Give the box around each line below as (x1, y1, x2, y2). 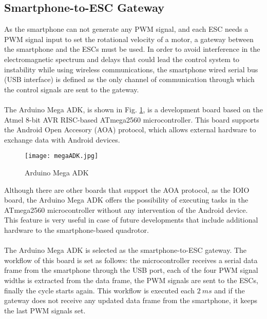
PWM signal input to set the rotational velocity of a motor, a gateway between (4, 33, 254, 44)
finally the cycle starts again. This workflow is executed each (4, 285, 195, 295)
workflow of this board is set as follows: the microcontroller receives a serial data (4, 254, 258, 265)
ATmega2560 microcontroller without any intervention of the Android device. (4, 204, 248, 215)
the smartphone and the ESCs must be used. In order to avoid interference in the (4, 44, 260, 54)
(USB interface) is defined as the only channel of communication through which (4, 74, 255, 85)
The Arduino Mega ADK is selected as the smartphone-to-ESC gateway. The (4, 245, 247, 255)
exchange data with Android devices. (4, 134, 120, 145)
